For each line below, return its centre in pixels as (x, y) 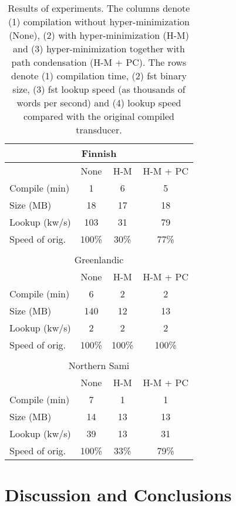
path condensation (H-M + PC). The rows (99, 62)
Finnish (99, 153)
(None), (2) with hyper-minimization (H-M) (99, 35)
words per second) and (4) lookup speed (99, 103)
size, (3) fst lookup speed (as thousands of (99, 89)
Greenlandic (99, 259)
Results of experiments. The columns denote (99, 8)
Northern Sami (99, 365)
